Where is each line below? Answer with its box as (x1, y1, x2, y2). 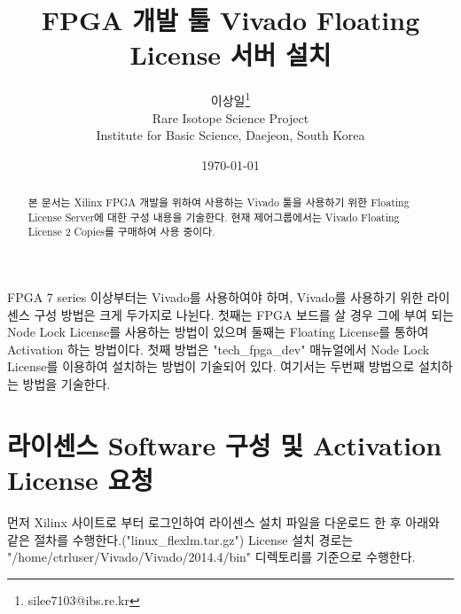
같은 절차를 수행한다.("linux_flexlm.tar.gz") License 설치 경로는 (7, 530, 354, 548)
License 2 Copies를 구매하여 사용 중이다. (27, 224, 215, 239)
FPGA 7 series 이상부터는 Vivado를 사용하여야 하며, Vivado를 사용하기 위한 (7, 288, 424, 307)
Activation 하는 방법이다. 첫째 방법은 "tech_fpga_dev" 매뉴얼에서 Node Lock (7, 339, 430, 358)
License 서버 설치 (129, 36, 332, 73)
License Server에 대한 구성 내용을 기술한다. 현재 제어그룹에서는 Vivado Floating (27, 209, 400, 224)
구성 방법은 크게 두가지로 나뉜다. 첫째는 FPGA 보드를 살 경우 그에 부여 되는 (34, 305, 454, 323)
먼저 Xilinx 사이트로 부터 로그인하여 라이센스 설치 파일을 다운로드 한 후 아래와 (7, 512, 440, 531)
